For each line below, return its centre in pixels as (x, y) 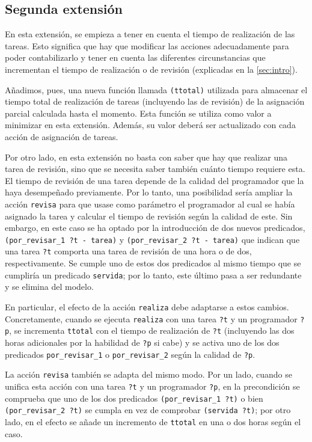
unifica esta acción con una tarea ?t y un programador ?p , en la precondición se (152, 386)
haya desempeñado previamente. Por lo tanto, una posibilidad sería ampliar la (149, 192)
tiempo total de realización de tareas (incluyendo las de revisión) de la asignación (155, 101)
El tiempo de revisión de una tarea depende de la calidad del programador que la (154, 180)
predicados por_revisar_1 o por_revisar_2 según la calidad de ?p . (130, 354)
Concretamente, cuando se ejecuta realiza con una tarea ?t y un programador (151, 318)
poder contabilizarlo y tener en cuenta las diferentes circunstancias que (135, 57)
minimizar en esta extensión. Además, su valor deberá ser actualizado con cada (150, 125)
